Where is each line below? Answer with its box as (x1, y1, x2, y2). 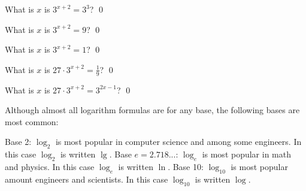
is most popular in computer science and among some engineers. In (55, 135, 302, 148)
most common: (5, 115, 59, 128)
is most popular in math (202, 148, 292, 160)
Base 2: (5, 135, 32, 148)
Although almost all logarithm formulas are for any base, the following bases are (5, 104, 300, 116)
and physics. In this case (5, 160, 95, 172)
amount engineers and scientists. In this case (5, 172, 168, 185)
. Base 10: (168, 160, 204, 172)
